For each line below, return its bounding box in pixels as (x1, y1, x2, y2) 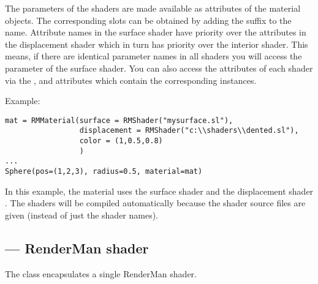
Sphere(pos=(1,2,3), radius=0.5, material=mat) (5, 167, 203, 176)
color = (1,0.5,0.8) (79, 136, 163, 146)
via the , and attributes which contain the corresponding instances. (5, 73, 257, 86)
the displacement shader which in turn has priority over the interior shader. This (5, 37, 308, 50)
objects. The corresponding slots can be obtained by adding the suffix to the (5, 13, 292, 26)
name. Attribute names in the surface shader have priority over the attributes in (5, 26, 306, 39)
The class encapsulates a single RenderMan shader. (5, 267, 197, 280)
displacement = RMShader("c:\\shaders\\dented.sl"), (79, 126, 299, 135)
